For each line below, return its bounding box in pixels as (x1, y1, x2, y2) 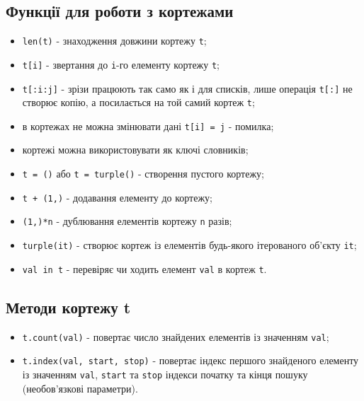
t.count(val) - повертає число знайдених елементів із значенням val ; (22, 329, 329, 344)
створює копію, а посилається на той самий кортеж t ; (22, 95, 255, 110)
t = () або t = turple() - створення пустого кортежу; (22, 166, 264, 181)
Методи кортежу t (6, 296, 131, 318)
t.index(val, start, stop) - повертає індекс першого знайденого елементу (22, 353, 359, 368)
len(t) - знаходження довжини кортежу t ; (22, 33, 207, 48)
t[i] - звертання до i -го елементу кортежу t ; (22, 57, 220, 71)
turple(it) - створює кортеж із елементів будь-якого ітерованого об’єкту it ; (22, 238, 357, 252)
